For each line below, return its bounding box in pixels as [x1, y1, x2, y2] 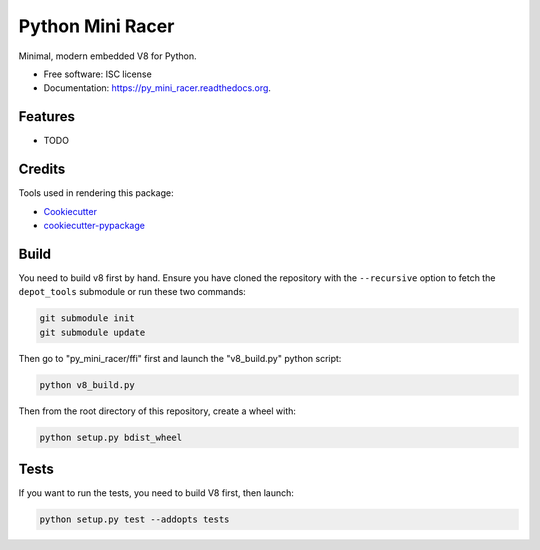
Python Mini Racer [18, 15, 175, 37]
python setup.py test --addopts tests [39, 514, 230, 525]
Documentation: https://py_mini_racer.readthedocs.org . [43, 82, 272, 94]
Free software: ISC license [43, 68, 152, 80]
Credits [18, 161, 66, 178]
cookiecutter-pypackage [43, 219, 145, 231]
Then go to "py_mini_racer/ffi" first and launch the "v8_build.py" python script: [18, 352, 342, 364]
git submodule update [39, 326, 146, 338]
